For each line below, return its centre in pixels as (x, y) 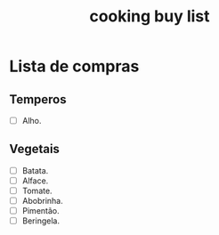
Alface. (35, 181)
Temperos (38, 99)
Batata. (35, 170)
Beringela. (41, 221)
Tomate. (37, 190)
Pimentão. (41, 211)
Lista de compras (74, 66)
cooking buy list (150, 16)
